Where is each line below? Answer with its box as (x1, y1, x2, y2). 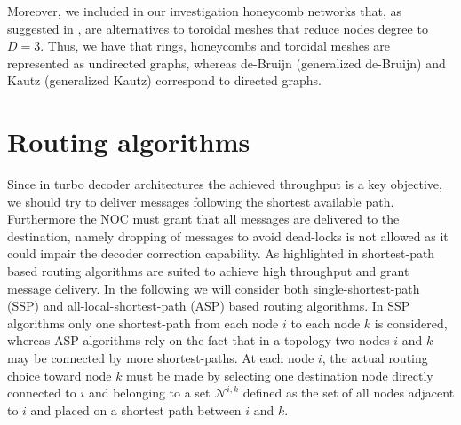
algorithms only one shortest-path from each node (7, 313, 279, 332)
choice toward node (7, 366, 112, 384)
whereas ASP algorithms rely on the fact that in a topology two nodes (7, 331, 390, 350)
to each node (290, 313, 361, 332)
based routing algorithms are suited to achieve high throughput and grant (7, 262, 409, 280)
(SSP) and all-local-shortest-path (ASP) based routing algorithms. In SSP (7, 296, 410, 315)
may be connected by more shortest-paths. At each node (7, 349, 314, 367)
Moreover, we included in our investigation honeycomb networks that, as (7, 2, 402, 20)
